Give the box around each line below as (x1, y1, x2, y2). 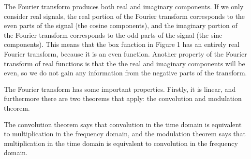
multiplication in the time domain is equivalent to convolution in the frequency (4, 138, 238, 148)
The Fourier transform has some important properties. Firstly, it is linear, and (4, 84, 236, 94)
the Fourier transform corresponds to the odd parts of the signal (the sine (4, 29, 222, 40)
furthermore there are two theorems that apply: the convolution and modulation (4, 93, 242, 103)
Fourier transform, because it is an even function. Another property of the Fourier (4, 48, 247, 58)
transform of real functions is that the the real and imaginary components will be (4, 58, 245, 68)
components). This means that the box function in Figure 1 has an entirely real (4, 39, 240, 49)
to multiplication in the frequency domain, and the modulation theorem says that (4, 129, 246, 139)
